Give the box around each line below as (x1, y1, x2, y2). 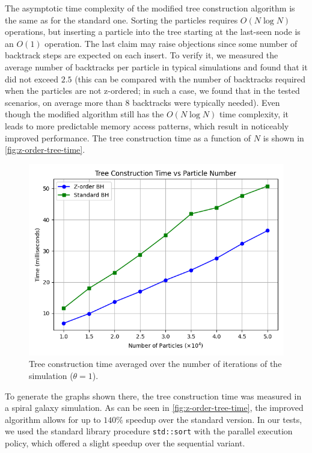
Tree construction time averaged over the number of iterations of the (29, 357, 282, 370)
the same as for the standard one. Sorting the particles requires (5, 13, 238, 26)
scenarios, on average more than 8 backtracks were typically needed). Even (5, 96, 280, 108)
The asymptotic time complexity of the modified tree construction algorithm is (5, 2, 295, 14)
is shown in (263, 131, 304, 144)
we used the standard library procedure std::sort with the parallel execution (5, 425, 293, 437)
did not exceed (5, 72, 59, 85)
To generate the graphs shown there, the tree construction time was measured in (5, 389, 302, 402)
